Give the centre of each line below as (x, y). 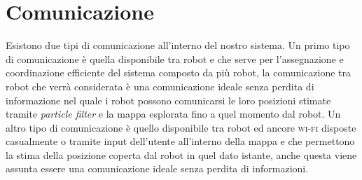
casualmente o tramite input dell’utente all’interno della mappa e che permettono (180, 141)
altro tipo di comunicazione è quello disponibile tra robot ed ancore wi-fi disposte (181, 127)
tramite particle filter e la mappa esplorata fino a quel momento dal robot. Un (173, 114)
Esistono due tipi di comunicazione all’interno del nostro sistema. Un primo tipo (178, 45)
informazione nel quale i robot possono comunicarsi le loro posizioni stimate (168, 100)
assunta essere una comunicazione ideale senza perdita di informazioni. (157, 168)
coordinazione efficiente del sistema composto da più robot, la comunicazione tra (179, 72)
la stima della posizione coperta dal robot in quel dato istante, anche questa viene (181, 154)
